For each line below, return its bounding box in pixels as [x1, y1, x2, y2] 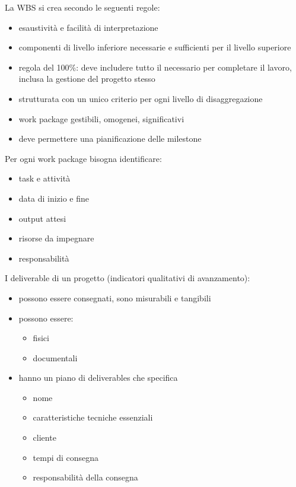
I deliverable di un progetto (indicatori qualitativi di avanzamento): [5, 272, 250, 284]
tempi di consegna [33, 451, 99, 463]
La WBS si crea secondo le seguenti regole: [5, 1, 160, 13]
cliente [33, 431, 56, 444]
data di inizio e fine [18, 192, 90, 204]
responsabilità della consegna [33, 471, 138, 483]
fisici [33, 332, 49, 344]
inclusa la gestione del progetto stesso [18, 72, 155, 85]
